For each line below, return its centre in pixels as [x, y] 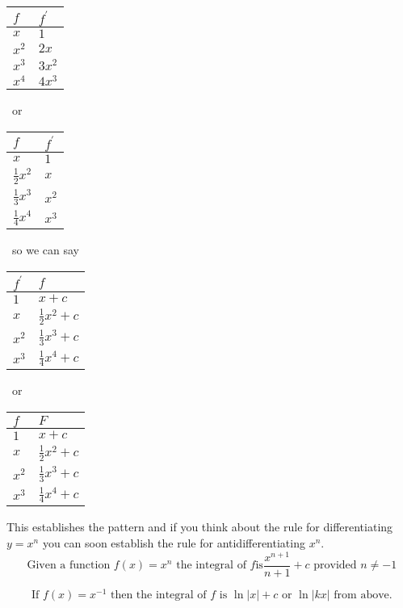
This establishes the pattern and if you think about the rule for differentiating [200, 527]
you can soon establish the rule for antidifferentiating [174, 543]
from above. [363, 595]
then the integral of [158, 595]
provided [335, 566]
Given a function [69, 566]
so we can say [45, 250]
